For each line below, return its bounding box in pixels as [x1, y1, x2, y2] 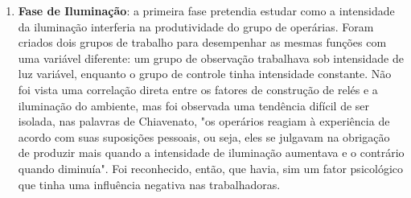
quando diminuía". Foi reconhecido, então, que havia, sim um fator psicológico [18, 159, 403, 176]
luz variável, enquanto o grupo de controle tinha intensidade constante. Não [18, 65, 392, 82]
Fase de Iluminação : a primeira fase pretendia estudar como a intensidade [18, 2, 395, 19]
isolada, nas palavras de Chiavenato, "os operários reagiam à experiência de [18, 113, 390, 130]
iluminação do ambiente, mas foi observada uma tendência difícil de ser [18, 97, 370, 113]
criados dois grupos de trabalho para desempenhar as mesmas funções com [18, 34, 387, 51]
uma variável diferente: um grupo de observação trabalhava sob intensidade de [18, 49, 404, 66]
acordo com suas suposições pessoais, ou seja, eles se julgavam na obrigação [18, 128, 390, 145]
